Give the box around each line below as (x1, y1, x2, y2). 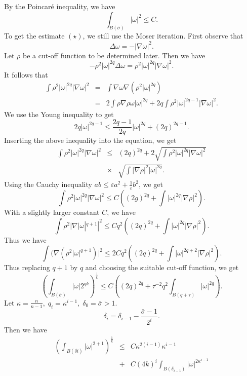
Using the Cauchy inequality (4, 179, 92, 190)
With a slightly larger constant (4, 207, 100, 217)
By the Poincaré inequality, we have (4, 1, 115, 11)
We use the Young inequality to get (4, 108, 114, 119)
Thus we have (4, 234, 47, 245)
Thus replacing (4, 262, 50, 273)
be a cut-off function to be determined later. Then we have (22, 50, 205, 60)
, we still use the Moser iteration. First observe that (83, 30, 243, 41)
